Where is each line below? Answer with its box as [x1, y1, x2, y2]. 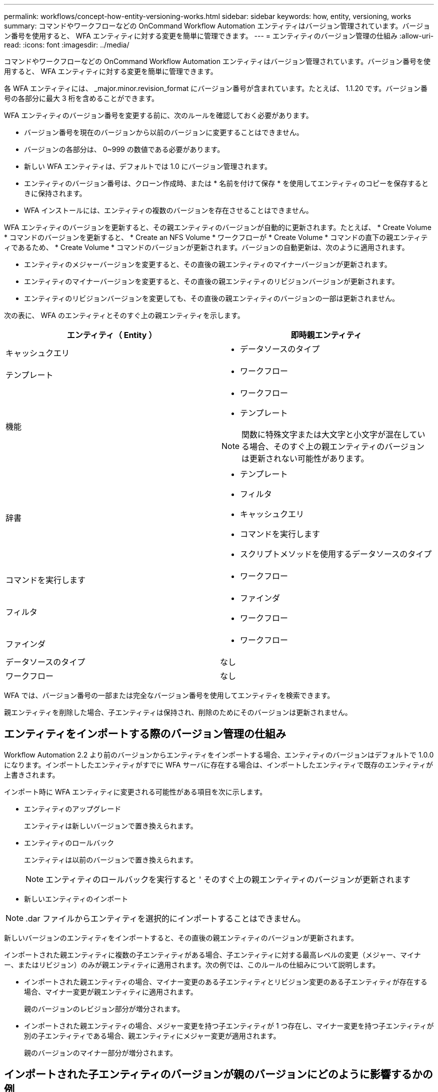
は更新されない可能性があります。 [241, 453, 369, 463]
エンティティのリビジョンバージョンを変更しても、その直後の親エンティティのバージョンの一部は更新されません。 [24, 294, 399, 302]
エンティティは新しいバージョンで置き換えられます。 [24, 821, 197, 830]
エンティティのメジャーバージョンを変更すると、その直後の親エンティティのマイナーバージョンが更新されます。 [24, 260, 391, 268]
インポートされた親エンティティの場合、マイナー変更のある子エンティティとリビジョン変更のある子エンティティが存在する [24, 977, 427, 986]
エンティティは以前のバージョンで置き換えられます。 [24, 855, 197, 864]
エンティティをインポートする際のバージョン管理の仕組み [4, 727, 286, 740]
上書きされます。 [4, 770, 59, 779]
